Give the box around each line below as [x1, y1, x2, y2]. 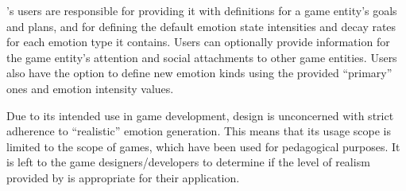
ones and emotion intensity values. [6, 80, 174, 96]
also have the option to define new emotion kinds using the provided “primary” [6, 64, 392, 81]
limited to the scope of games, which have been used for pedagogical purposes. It [6, 138, 400, 154]
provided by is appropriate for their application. [6, 169, 240, 185]
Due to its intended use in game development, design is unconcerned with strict [6, 107, 394, 123]
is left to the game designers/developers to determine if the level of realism [6, 154, 370, 170]
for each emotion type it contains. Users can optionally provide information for [6, 33, 390, 50]
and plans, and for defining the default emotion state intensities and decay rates [6, 18, 396, 34]
